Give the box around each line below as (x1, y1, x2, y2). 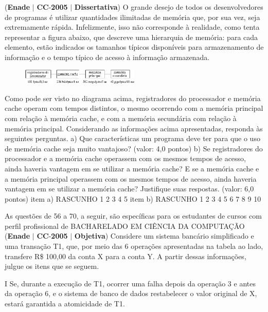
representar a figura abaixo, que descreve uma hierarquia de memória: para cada (5, 31, 258, 42)
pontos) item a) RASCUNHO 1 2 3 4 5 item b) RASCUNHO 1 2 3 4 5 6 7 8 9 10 (5, 193, 261, 204)
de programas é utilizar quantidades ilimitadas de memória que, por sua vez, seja (5, 11, 260, 22)
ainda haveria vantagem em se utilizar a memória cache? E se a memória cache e (5, 163, 259, 173)
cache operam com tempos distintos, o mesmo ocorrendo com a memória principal (5, 103, 263, 113)
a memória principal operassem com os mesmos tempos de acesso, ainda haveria (5, 173, 257, 184)
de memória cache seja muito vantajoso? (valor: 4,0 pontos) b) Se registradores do (5, 143, 263, 153)
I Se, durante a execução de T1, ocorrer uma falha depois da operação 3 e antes (5, 278, 256, 288)
